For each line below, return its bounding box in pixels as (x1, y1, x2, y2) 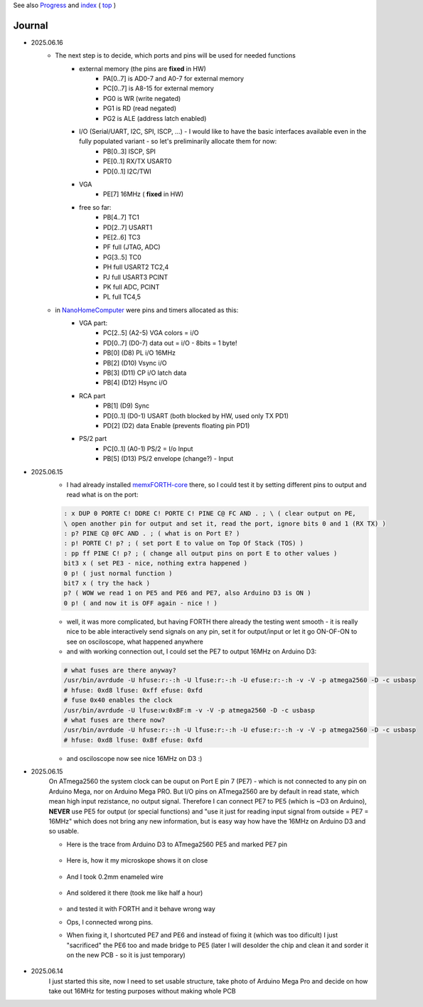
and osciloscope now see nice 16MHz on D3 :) (66, 754, 203, 762)
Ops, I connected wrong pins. (66, 917, 153, 926)
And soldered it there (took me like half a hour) (66, 888, 203, 897)
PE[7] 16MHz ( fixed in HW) (103, 190, 184, 198)
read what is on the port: (66, 491, 139, 499)
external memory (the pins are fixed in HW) (79, 64, 206, 73)
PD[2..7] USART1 (103, 223, 153, 231)
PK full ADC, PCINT (103, 282, 160, 291)
